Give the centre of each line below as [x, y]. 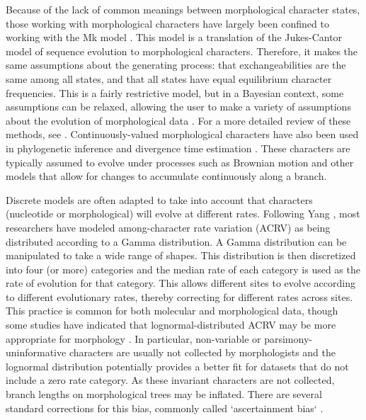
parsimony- [288, 338]
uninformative [36, 352]
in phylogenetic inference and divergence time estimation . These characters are [178, 148]
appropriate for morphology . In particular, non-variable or [133, 338]
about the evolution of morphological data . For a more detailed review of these [178, 120]
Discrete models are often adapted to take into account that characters [159, 199]
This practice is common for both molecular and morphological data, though [172, 311]
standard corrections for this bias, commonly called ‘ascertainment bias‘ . [165, 408]
